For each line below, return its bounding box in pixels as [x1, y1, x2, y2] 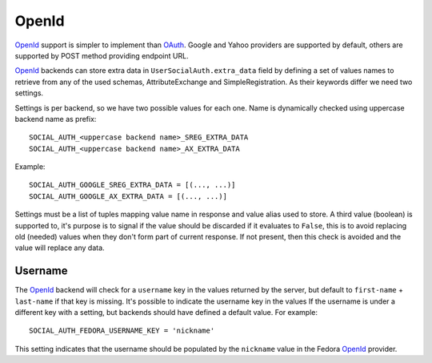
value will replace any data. [14, 243, 105, 252]
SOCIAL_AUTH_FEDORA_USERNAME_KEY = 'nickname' [29, 326, 215, 336]
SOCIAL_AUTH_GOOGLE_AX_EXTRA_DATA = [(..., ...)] [29, 192, 228, 200]
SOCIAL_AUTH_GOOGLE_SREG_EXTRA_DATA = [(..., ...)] [29, 180, 236, 190]
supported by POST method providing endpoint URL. [14, 50, 189, 60]
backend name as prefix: [14, 114, 97, 123]
